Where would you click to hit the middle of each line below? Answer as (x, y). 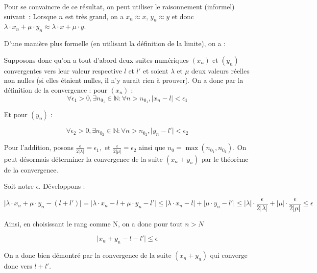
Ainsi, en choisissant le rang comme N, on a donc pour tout (93, 223)
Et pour (16, 114)
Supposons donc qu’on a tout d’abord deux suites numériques (96, 60)
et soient (156, 70)
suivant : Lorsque (30, 16)
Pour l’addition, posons (39, 147)
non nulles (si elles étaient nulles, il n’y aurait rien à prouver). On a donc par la (124, 80)
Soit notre (19, 186)
